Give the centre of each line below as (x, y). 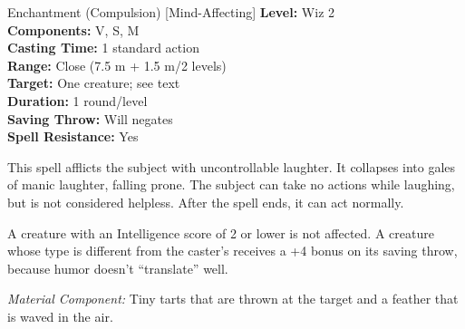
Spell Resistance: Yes (73, 136)
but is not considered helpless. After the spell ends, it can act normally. (206, 202)
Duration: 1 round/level (77, 100)
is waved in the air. (60, 316)
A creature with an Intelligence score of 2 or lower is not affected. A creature (221, 232)
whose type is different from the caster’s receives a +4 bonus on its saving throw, (232, 251)
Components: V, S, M (73, 29)
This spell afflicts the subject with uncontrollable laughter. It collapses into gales (232, 166)
